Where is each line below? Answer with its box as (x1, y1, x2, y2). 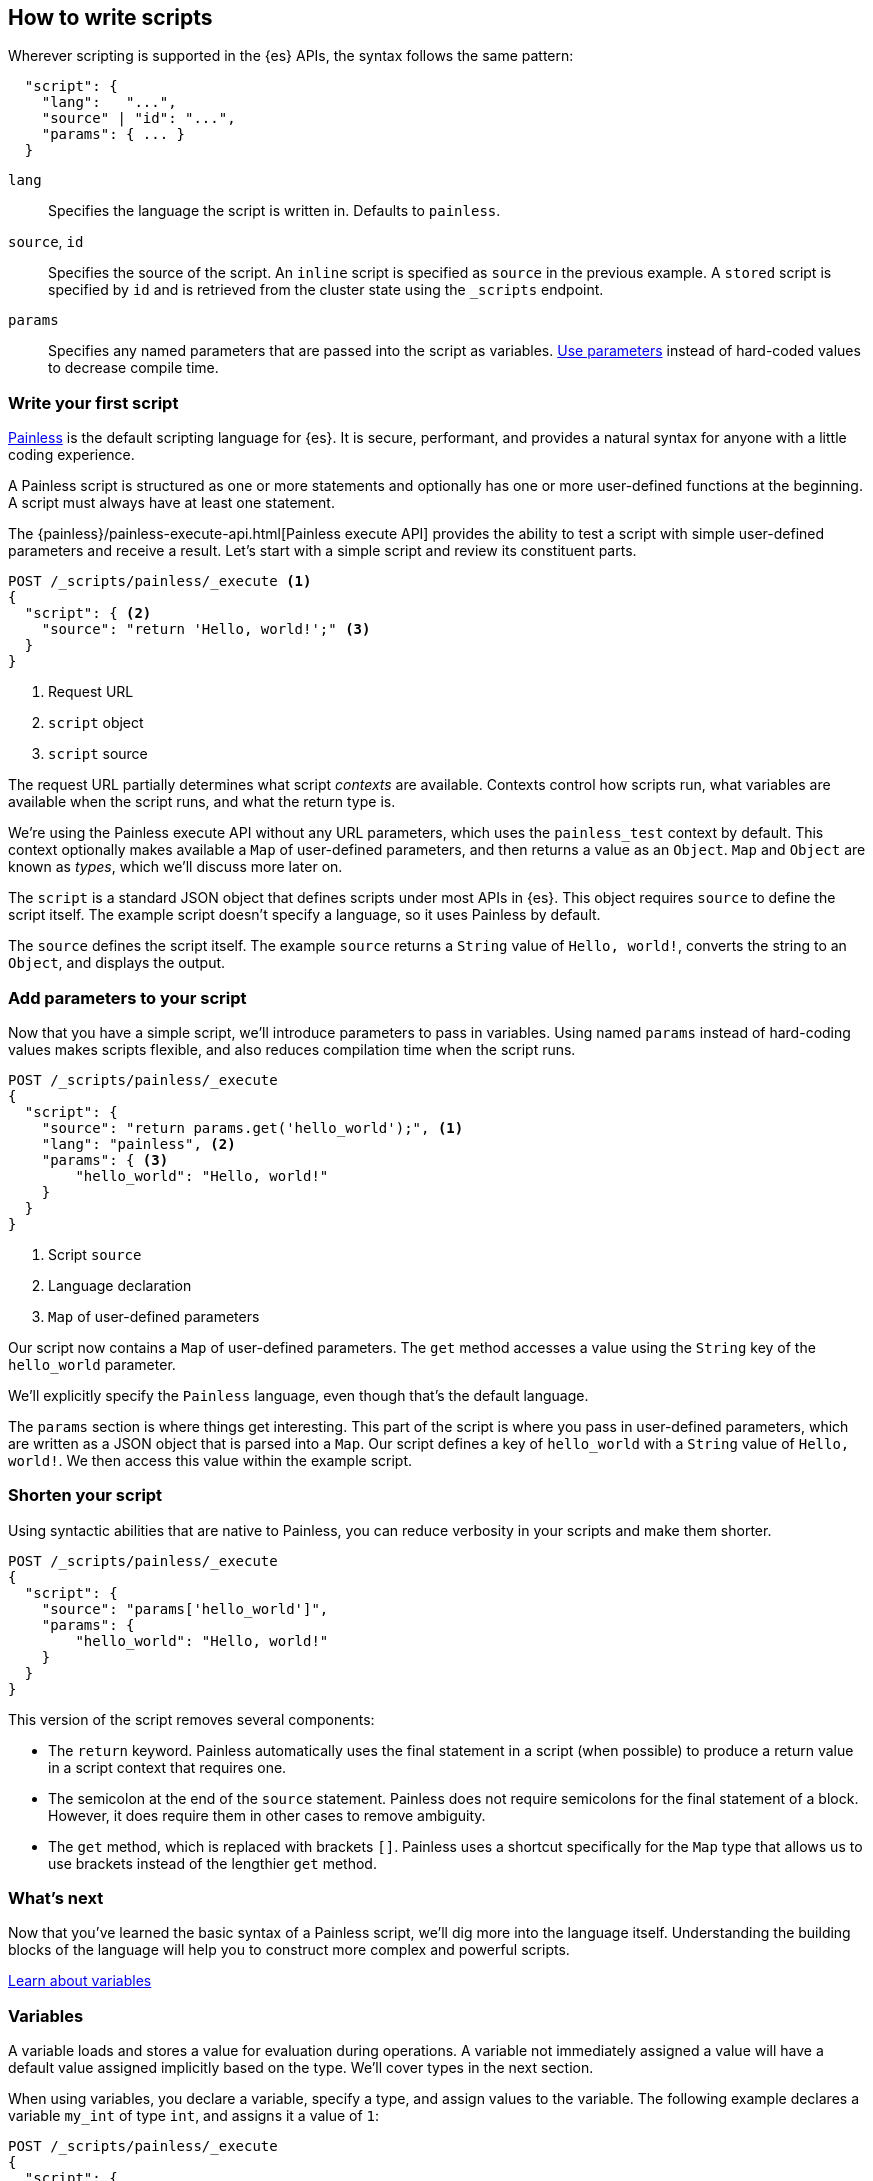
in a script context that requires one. (48, 1758, 287, 1776)
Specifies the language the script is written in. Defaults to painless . (48, 202, 501, 220)
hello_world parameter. (8, 1355, 176, 1373)
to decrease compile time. (48, 359, 219, 377)
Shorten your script (8, 1485, 163, 1506)
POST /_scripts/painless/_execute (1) (8, 573, 312, 590)
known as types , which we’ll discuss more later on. (8, 858, 343, 876)
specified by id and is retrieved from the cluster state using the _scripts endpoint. (48, 281, 604, 299)
